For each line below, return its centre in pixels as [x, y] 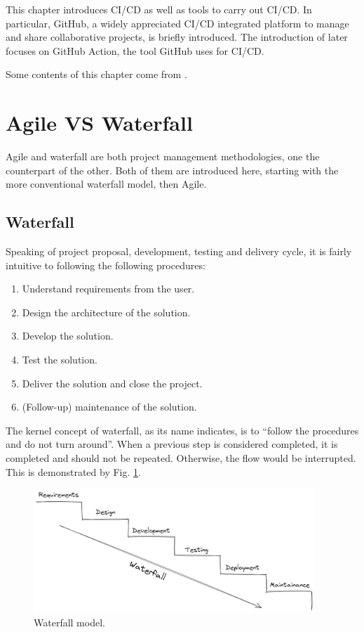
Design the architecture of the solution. [106, 312]
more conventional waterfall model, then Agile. [106, 184]
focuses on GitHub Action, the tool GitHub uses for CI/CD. [135, 50]
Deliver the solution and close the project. [112, 383]
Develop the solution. [68, 336]
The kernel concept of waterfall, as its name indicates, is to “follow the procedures [182, 430]
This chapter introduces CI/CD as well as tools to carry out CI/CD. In [159, 9]
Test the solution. [60, 360]
